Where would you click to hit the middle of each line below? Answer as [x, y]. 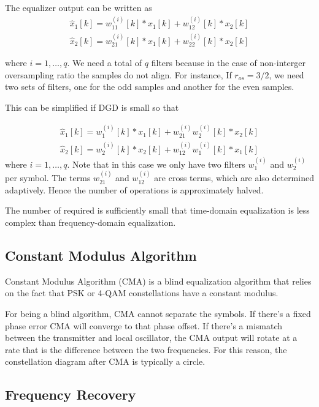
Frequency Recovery [71, 394]
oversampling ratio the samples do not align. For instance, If [118, 74]
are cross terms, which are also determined [234, 178]
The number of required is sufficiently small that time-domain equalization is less [157, 210]
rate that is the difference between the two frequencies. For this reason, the [146, 349]
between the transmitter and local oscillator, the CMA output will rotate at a [151, 338]
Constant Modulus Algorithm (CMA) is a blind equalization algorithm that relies [158, 281]
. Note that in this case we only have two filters [156, 164]
